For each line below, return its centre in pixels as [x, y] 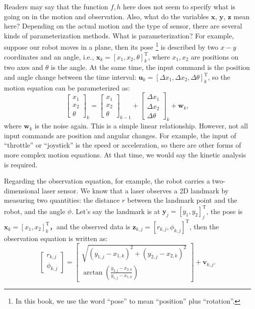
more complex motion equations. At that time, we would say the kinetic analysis [125, 154]
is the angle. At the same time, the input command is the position [150, 67]
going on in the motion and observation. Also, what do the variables [106, 16]
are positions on [215, 56]
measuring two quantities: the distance [62, 200]
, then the [204, 226]
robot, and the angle [35, 211]
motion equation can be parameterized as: [67, 87]
